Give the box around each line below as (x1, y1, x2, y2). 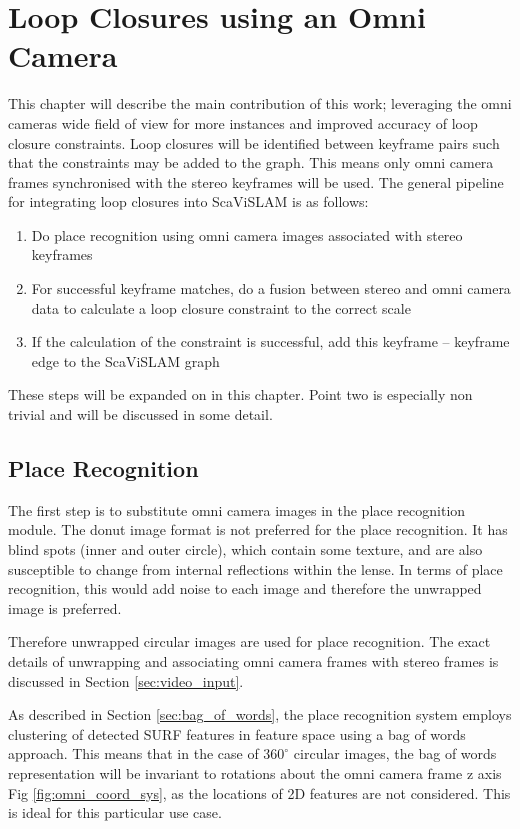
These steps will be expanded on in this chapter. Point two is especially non (8, 384, 473, 405)
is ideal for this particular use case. (8, 802, 222, 823)
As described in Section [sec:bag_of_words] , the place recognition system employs (8, 704, 512, 725)
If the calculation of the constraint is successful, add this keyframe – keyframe (31, 331, 510, 352)
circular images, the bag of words (293, 743, 497, 764)
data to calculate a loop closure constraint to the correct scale (31, 297, 411, 318)
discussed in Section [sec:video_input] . (8, 670, 244, 691)
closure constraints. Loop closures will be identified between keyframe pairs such (8, 132, 500, 153)
